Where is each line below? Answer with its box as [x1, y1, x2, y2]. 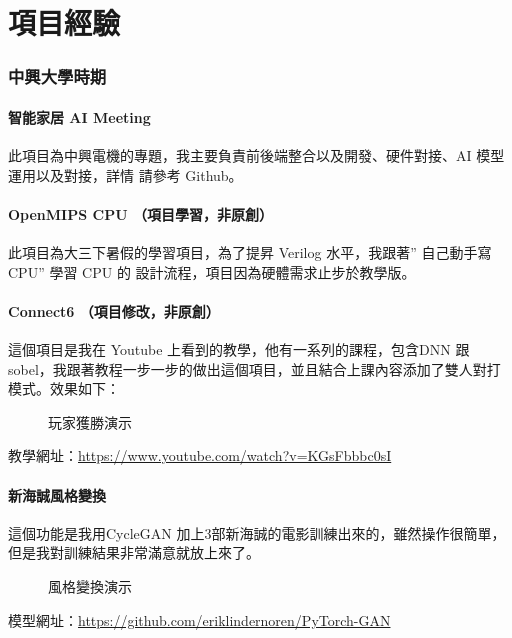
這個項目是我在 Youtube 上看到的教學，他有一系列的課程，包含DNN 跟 [8, 338, 470, 359]
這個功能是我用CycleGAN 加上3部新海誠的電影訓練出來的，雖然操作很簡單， [8, 522, 506, 543]
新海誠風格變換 [8, 484, 106, 505]
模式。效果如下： [8, 378, 120, 399]
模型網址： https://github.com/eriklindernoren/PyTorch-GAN [8, 609, 391, 630]
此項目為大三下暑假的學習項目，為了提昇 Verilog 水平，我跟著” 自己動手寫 [8, 242, 492, 262]
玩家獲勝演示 [48, 411, 132, 432]
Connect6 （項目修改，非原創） [8, 300, 220, 321]
